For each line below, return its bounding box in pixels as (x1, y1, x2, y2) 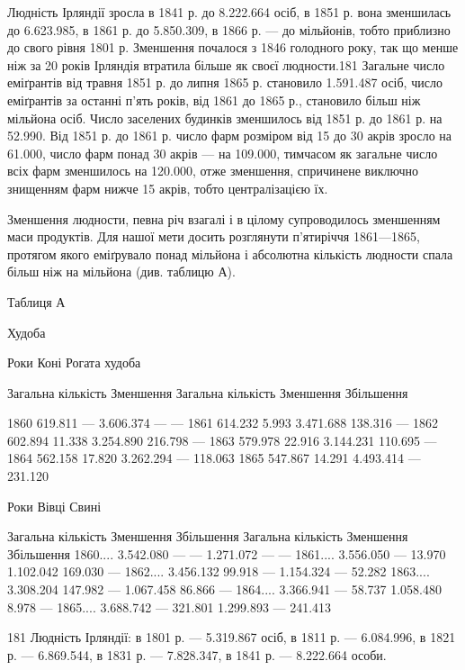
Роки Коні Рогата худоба (7, 353, 141, 372)
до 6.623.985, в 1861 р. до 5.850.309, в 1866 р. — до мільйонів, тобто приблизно (7, 20, 451, 39)
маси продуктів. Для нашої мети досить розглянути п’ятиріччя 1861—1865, (7, 227, 420, 246)
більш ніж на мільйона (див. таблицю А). (7, 262, 236, 281)
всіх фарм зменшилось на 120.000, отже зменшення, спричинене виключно (7, 161, 418, 180)
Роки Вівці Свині (7, 496, 102, 515)
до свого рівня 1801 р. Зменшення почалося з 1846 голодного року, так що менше (7, 38, 459, 57)
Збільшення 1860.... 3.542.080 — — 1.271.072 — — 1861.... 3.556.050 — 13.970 (7, 544, 446, 563)
